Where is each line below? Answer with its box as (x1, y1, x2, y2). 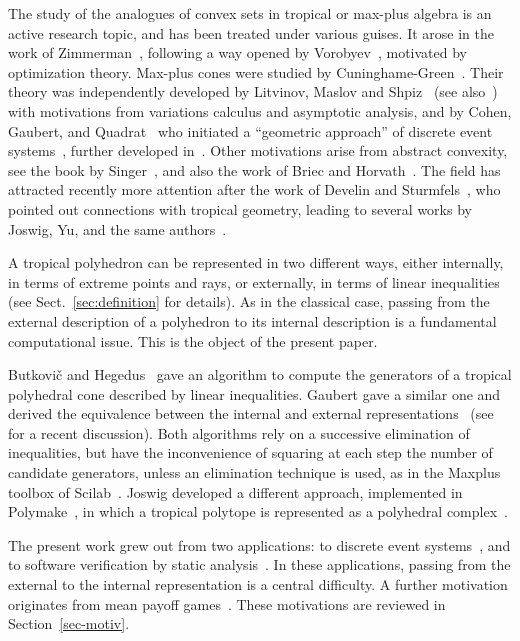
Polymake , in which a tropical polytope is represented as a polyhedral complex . (8, 501, 508, 522)
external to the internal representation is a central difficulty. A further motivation (8, 574, 508, 595)
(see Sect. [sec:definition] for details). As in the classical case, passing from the (8, 291, 490, 312)
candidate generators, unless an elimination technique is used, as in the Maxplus (8, 462, 501, 483)
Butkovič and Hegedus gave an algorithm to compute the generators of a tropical (8, 364, 512, 385)
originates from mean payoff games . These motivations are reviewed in (8, 593, 446, 614)
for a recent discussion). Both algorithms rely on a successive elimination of (8, 422, 470, 443)
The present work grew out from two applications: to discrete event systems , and (8, 534, 511, 555)
